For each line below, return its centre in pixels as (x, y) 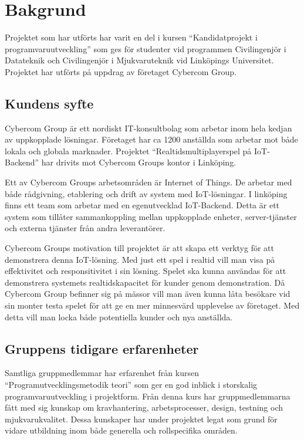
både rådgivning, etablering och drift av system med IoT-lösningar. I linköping (146, 193)
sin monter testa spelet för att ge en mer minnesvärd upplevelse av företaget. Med (152, 305)
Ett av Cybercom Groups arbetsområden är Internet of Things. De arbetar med (148, 182)
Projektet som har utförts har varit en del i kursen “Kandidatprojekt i (131, 37)
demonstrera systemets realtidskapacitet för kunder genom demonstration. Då (145, 282)
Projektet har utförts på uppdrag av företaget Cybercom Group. (121, 71)
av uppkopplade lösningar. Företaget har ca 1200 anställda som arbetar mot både (151, 139)
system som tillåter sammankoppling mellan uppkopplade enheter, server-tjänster (151, 216)
